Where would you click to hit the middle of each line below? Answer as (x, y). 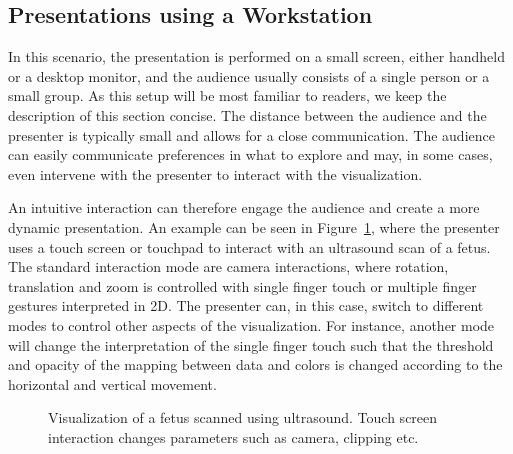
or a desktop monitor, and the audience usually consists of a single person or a (249, 75)
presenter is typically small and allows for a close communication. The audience (251, 134)
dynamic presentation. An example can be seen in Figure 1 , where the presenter (254, 226)
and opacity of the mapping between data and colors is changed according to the (255, 364)
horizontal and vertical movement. (112, 383)
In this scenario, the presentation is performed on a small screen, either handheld (256, 56)
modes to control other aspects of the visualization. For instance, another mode (251, 324)
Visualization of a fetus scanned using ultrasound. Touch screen (243, 417)
